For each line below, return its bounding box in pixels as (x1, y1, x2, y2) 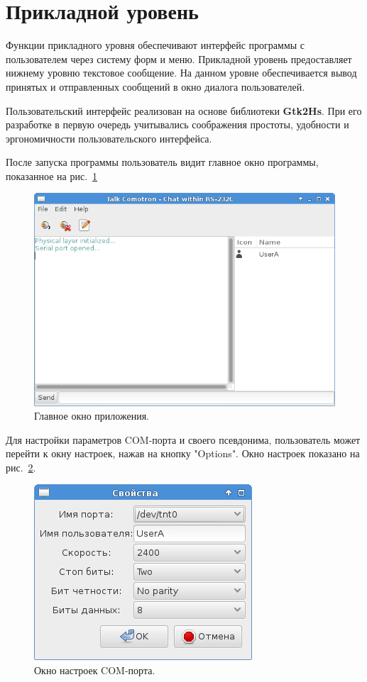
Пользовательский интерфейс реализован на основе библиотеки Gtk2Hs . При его (6, 103, 362, 118)
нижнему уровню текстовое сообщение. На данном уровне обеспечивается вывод (6, 65, 357, 80)
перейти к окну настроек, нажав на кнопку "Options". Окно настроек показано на (6, 446, 360, 461)
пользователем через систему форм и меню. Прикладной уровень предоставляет (6, 51, 352, 66)
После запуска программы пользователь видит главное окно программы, (6, 155, 319, 169)
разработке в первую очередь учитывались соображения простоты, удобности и (6, 117, 349, 132)
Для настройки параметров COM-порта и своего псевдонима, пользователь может (6, 432, 361, 447)
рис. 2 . (6, 459, 36, 474)
